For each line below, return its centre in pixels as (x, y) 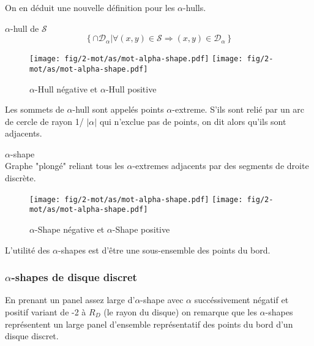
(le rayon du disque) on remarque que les (180, 311)
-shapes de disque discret (74, 277)
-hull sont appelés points (118, 109)
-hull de (24, 28)
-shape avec (162, 300)
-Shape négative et (69, 229)
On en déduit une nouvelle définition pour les (90, 7)
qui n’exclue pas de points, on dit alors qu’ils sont (193, 121)
